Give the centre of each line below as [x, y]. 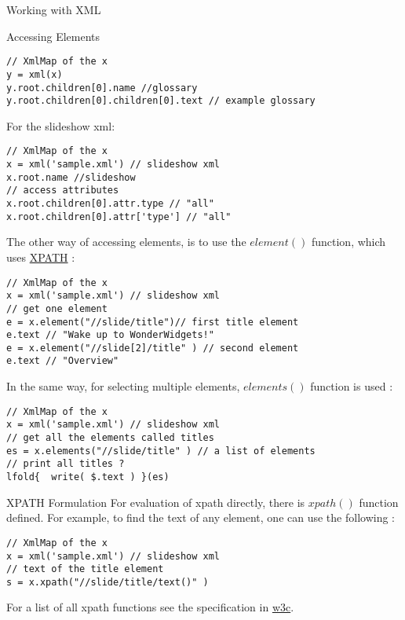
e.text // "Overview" [63, 361]
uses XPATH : [41, 257]
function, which [348, 242]
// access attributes [63, 191]
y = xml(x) [35, 74]
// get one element [57, 308]
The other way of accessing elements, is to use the [126, 242]
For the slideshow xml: [61, 125]
